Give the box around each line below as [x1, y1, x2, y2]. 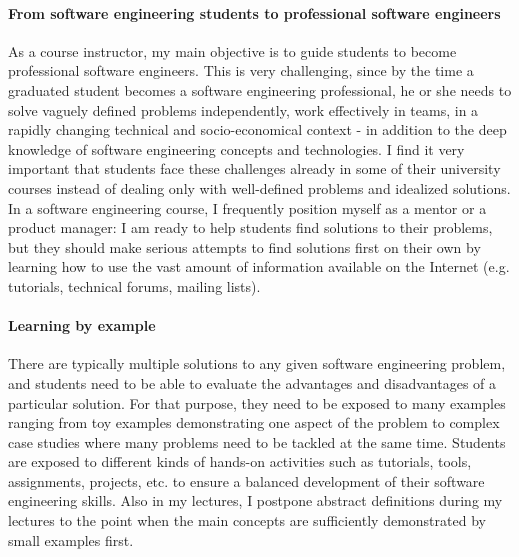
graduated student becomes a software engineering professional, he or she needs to [8, 79, 512, 100]
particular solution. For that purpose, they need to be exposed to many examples [8, 392, 506, 413]
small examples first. [8, 529, 134, 550]
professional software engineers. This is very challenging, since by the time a [8, 60, 474, 81]
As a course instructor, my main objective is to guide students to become [8, 40, 457, 61]
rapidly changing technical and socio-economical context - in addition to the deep [8, 119, 507, 140]
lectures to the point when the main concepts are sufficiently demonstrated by [8, 510, 486, 531]
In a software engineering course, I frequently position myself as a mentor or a [8, 197, 487, 218]
